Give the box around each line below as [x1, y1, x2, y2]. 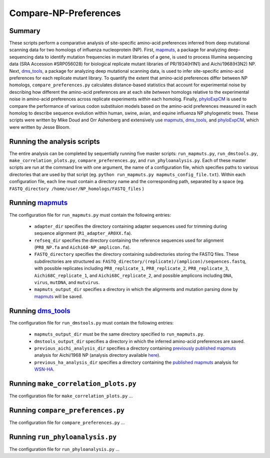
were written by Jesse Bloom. [9, 124, 70, 130]
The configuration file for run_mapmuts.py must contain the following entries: [9, 212, 171, 218]
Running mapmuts [9, 199, 68, 207]
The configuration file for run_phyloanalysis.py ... [9, 446, 120, 452]
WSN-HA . [34, 366, 54, 372]
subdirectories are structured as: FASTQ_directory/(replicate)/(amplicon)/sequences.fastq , [34, 258, 247, 264]
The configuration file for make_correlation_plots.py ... [9, 393, 133, 399]
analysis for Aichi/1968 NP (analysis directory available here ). [34, 352, 161, 358]
